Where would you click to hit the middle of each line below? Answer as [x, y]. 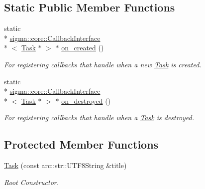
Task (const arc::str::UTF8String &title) [65, 165]
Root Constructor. [32, 182]
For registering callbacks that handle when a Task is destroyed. [99, 117]
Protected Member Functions [81, 144]
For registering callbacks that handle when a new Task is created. [103, 64]
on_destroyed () [86, 100]
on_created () [83, 48]
